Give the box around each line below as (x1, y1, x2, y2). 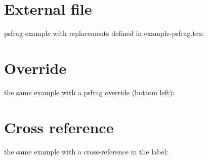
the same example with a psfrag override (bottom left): (4, 87, 175, 97)
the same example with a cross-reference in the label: (4, 146, 169, 156)
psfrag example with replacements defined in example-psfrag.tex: (4, 28, 204, 38)
